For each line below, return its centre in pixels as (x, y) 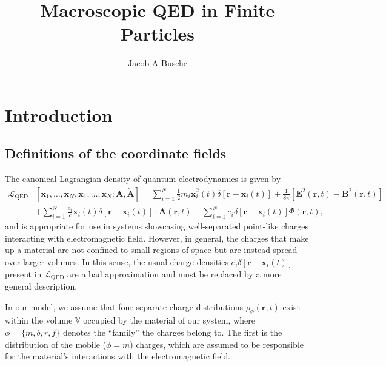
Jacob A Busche (158, 63)
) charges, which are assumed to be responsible (217, 344)
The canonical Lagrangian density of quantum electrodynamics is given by (143, 179)
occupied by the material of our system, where (169, 320)
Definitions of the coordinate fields (116, 153)
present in (23, 273)
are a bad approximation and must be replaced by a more (175, 273)
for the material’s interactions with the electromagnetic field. (118, 356)
